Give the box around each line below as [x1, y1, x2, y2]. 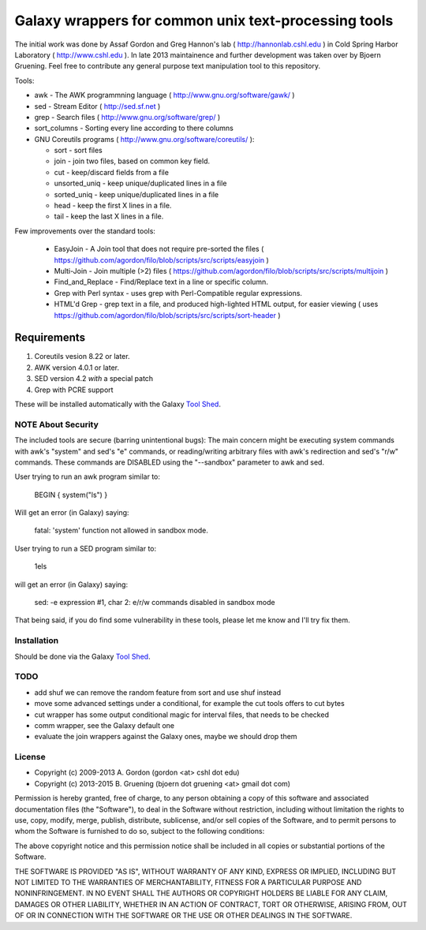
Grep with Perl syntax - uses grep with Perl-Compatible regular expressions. [54, 288, 303, 297]
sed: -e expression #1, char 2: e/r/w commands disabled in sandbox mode [34, 598, 275, 607]
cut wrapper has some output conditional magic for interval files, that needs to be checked [34, 710, 329, 719]
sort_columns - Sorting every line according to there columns [34, 123, 234, 133]
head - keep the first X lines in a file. [54, 201, 172, 211]
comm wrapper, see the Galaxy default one [34, 720, 175, 730]
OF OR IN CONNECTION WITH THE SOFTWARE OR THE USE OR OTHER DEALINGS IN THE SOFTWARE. [14, 911, 353, 921]
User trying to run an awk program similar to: [14, 472, 161, 481]
